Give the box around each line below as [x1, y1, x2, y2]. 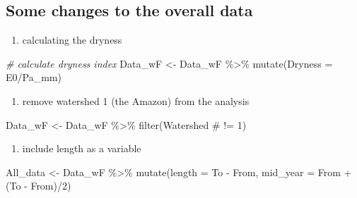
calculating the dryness [22, 32, 122, 47]
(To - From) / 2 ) [6, 178, 71, 193]
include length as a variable [22, 141, 141, 156]
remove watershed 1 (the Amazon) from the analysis [22, 93, 250, 108]
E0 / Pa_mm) [6, 70, 62, 85]
